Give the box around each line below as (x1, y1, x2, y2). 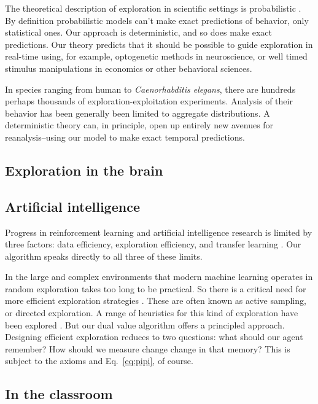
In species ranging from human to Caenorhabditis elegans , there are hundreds (5, 82, 296, 95)
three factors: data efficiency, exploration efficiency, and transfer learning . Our (5, 238, 301, 251)
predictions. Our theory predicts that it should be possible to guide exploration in (5, 37, 313, 50)
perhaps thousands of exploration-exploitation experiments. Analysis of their (5, 95, 293, 107)
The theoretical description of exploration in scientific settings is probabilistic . (5, 2, 301, 14)
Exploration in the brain (5, 160, 163, 179)
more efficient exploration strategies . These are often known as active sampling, (5, 294, 306, 307)
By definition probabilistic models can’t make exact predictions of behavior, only (5, 14, 309, 26)
